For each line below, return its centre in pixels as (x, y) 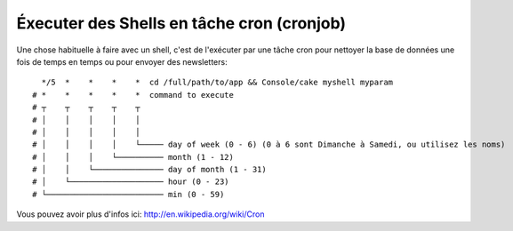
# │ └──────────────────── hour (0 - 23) (131, 182)
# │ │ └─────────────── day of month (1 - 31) (149, 170)
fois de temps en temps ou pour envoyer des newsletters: (122, 61)
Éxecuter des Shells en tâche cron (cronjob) (181, 23)
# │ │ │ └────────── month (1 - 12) (133, 157)
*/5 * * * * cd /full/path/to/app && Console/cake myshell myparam (217, 83)
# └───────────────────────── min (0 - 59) (128, 194)
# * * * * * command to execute (133, 95)
